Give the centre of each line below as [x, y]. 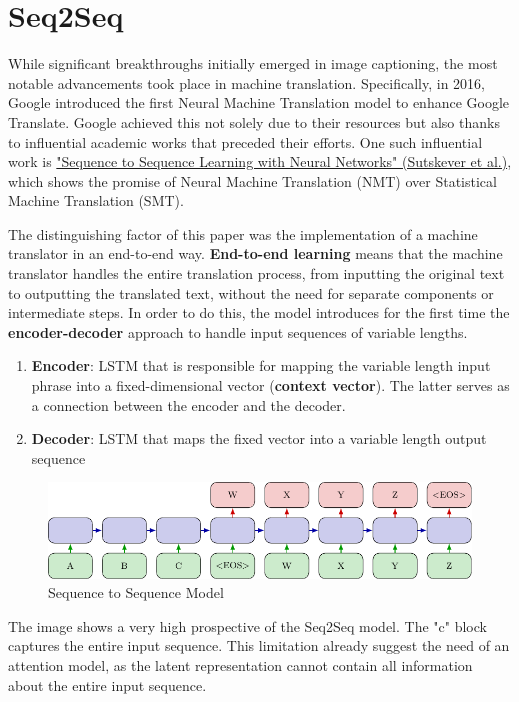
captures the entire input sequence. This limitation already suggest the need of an [259, 645]
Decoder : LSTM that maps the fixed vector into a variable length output [259, 438]
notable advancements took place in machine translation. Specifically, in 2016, [246, 82]
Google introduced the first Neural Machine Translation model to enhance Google [259, 102]
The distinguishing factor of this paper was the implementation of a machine [243, 233]
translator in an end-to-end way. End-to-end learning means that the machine [255, 253]
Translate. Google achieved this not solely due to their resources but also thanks [254, 121]
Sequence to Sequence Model [136, 592]
